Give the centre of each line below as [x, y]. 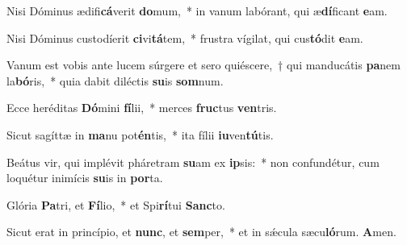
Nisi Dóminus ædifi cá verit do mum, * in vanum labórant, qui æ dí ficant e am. [197, 10]
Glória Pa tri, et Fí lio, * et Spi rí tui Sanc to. [116, 204]
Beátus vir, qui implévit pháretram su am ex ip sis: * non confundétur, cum [193, 162]
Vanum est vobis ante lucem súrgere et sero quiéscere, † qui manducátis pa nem [203, 65]
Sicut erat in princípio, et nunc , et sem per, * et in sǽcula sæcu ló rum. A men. [201, 232]
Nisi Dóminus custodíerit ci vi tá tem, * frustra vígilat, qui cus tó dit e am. [185, 37]
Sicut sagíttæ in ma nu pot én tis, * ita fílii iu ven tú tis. [140, 134]
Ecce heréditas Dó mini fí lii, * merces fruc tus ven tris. [142, 108]
